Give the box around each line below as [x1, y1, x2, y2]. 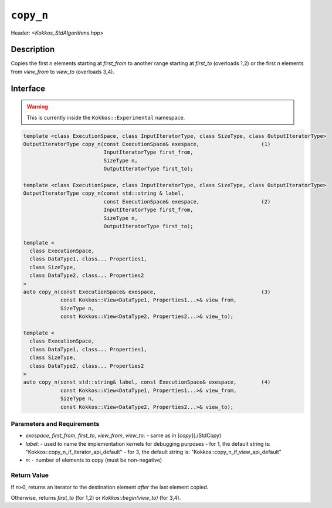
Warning [26, 103, 48, 110]
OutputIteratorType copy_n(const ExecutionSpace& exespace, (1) [23, 141, 271, 148]
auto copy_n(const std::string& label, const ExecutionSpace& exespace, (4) [23, 379, 271, 385]
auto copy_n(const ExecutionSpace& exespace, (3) [23, 289, 271, 296]
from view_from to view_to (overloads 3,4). [11, 68, 114, 75]
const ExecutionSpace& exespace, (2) [103, 198, 271, 205]
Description [11, 45, 55, 55]
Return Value [11, 471, 49, 479]
